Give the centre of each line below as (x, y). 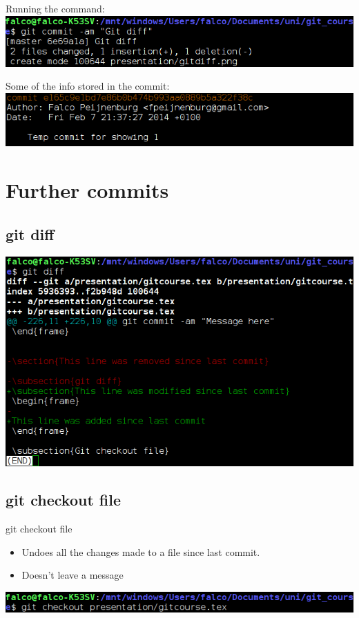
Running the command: (55, 8)
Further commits (87, 190)
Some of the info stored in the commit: (88, 86)
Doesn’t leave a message (72, 575)
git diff (30, 233)
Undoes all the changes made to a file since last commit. (141, 551)
